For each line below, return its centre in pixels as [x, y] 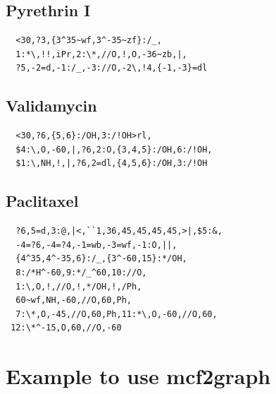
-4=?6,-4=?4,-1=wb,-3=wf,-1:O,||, [96, 245]
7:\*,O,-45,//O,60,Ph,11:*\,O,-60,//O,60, [117, 314]
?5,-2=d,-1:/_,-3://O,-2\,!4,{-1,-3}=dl [112, 68]
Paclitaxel [42, 201]
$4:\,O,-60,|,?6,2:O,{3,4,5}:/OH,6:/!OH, [114, 149]
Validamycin [51, 106]
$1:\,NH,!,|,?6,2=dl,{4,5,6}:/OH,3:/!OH [112, 163]
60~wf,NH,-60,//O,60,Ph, [74, 300]
